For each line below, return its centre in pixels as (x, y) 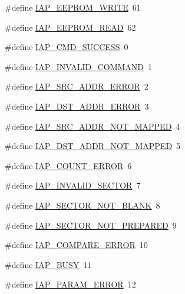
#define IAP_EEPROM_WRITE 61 (73, 7)
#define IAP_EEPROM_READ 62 (70, 27)
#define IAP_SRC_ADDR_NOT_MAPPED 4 (92, 126)
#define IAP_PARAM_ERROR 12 (70, 284)
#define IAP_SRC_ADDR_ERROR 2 (77, 86)
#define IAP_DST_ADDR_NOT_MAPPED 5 (93, 146)
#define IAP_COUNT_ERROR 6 (68, 165)
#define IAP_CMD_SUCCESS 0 (67, 47)
